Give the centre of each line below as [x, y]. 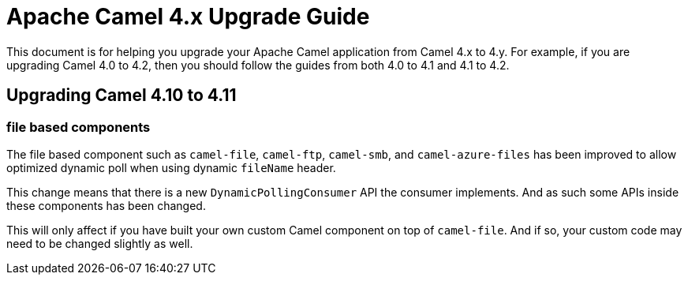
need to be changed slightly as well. [100, 243]
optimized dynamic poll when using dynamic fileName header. [171, 167]
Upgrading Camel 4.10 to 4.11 [122, 96]
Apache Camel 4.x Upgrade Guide [188, 17]
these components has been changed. [106, 205]
